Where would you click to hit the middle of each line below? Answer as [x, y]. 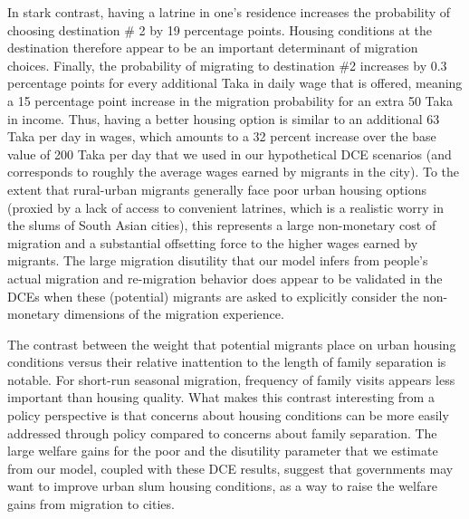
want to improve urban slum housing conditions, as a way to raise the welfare [222, 486]
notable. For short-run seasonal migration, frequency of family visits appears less [231, 379]
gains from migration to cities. [91, 504]
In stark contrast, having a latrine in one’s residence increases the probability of [229, 12]
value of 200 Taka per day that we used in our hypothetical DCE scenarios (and [230, 154]
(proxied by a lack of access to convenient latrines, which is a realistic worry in [225, 207]
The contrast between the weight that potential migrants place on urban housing [232, 344]
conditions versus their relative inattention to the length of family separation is [227, 362]
